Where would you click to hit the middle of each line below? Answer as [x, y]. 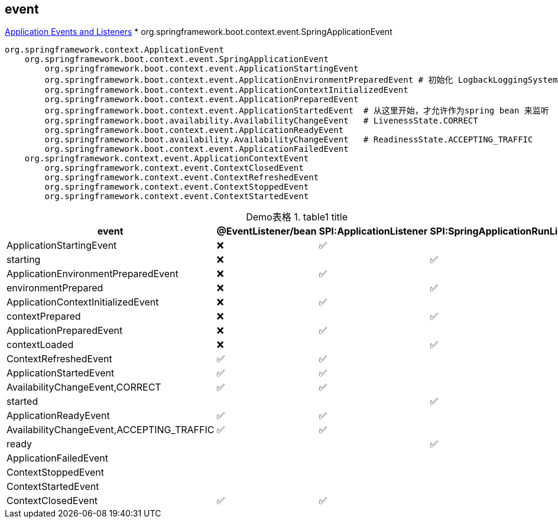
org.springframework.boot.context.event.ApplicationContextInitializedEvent [226, 90]
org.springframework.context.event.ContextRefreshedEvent [182, 178]
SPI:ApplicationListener [373, 231]
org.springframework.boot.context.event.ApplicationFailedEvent [197, 149]
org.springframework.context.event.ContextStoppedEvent [177, 187]
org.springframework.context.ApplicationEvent [114, 50]
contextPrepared [44, 316]
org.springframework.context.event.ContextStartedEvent [177, 196]
